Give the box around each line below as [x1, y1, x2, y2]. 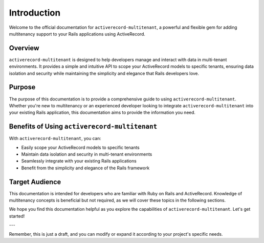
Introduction [9, 7, 61, 18]
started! [9, 213, 25, 219]
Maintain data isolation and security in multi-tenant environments [21, 151, 153, 157]
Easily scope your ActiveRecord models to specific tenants [21, 144, 140, 150]
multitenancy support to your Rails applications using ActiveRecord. [9, 31, 146, 37]
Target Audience [9, 178, 61, 186]
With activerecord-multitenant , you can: [9, 136, 101, 142]
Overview [9, 44, 40, 52]
